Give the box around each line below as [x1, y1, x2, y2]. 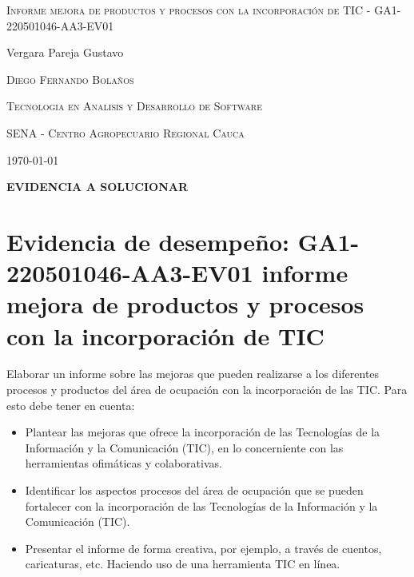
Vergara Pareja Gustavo [6, 44, 124, 61]
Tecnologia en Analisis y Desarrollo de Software [6, 97, 262, 114]
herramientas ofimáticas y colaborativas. [25, 455, 222, 472]
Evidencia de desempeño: [6, 225, 290, 257]
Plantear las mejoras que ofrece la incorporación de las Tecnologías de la [25, 424, 380, 440]
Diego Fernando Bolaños [6, 70, 134, 87]
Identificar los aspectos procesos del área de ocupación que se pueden [25, 482, 364, 498]
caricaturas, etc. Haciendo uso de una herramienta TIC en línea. [25, 555, 340, 572]
